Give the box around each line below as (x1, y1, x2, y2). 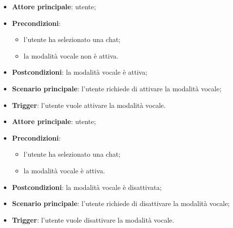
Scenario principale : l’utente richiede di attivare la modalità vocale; (12, 83, 222, 93)
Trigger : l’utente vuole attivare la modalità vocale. (12, 100, 166, 110)
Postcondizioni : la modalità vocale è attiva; (12, 67, 148, 77)
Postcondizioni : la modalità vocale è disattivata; (12, 182, 162, 192)
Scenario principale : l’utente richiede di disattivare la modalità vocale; (12, 198, 230, 208)
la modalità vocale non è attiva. (23, 50, 118, 61)
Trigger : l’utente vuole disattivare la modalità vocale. (12, 214, 175, 225)
